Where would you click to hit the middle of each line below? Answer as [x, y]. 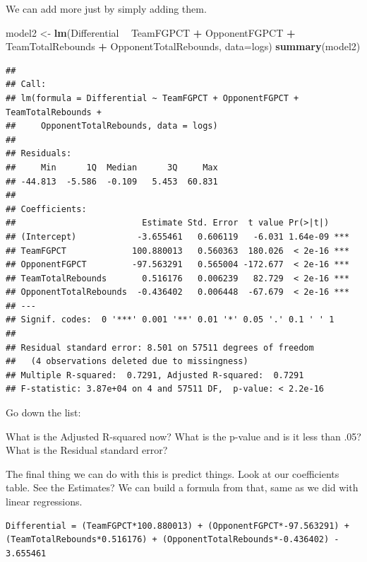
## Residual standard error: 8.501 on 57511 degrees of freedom [160, 347]
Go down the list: [43, 412]
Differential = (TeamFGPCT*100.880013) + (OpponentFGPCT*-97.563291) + [178, 526]
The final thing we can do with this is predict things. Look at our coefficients [173, 473]
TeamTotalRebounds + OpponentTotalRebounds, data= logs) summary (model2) [183, 46]
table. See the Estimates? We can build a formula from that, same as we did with [182, 487]
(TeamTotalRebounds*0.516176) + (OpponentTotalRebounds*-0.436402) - [173, 540]
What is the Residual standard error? [87, 450]
